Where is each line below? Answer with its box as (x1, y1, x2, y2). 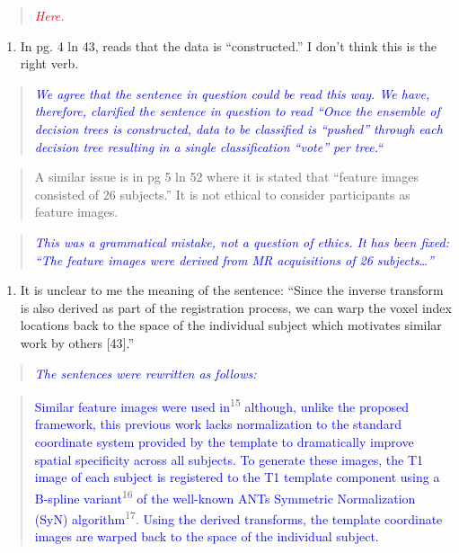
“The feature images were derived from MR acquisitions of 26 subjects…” (34, 250, 434, 269)
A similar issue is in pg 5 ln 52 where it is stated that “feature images (34, 167, 419, 186)
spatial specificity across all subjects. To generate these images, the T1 (34, 450, 424, 468)
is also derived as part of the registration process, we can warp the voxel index (20, 298, 452, 317)
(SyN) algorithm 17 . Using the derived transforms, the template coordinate (34, 506, 443, 528)
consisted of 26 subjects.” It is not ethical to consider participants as (34, 184, 410, 203)
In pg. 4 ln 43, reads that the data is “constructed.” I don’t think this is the (20, 36, 437, 55)
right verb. (20, 54, 79, 73)
